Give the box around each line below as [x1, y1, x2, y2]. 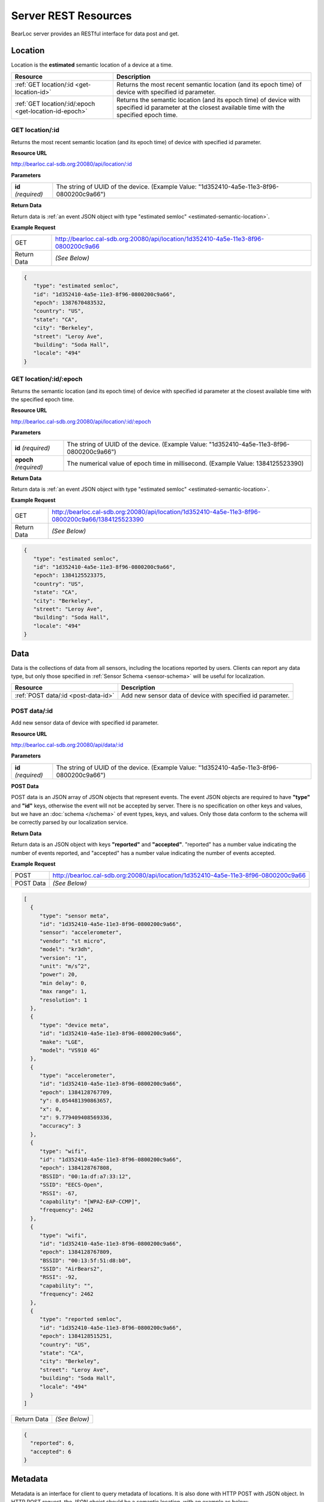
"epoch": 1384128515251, [39, 1333, 113, 1340]
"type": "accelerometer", [39, 1072, 116, 1079]
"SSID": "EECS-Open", [39, 1181, 103, 1188]
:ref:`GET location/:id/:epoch [14, 99, 95, 108]
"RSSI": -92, [39, 1274, 78, 1281]
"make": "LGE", [39, 1038, 84, 1045]
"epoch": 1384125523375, [33, 572, 106, 579]
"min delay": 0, [39, 979, 88, 987]
